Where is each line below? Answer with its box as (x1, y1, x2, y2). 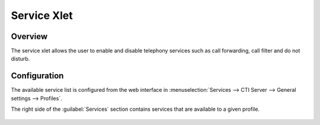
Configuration (11, 71, 64, 81)
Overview (11, 31, 48, 41)
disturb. (11, 55, 30, 62)
